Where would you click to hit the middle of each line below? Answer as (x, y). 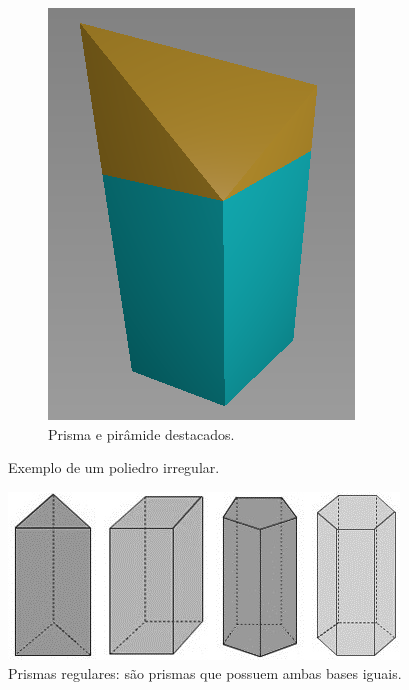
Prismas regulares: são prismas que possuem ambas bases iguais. (205, 673)
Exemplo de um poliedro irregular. (114, 467)
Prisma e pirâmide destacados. (141, 433)
